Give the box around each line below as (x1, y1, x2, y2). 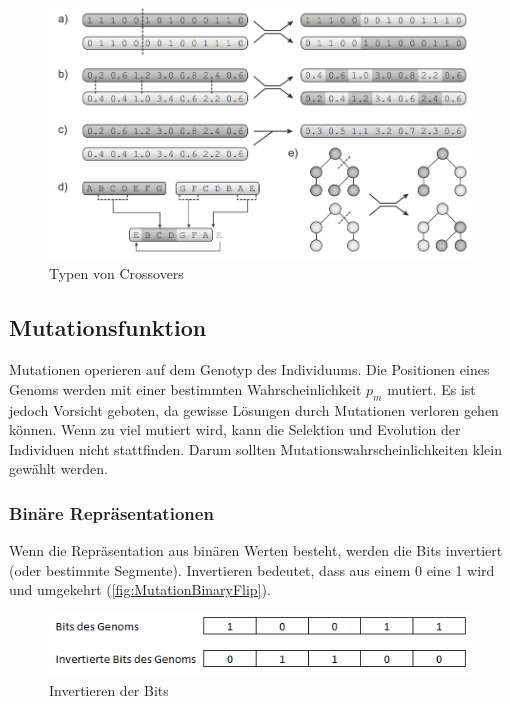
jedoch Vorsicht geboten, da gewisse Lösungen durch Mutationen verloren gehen (9, 399, 499, 420)
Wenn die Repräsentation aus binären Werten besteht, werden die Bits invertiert (9, 540, 503, 561)
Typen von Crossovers (49, 263, 184, 284)
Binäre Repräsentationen (9, 500, 214, 525)
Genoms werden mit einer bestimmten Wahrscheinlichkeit (9, 378, 362, 399)
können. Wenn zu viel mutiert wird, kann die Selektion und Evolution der (9, 419, 461, 440)
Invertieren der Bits (49, 679, 169, 700)
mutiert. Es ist (387, 378, 476, 399)
